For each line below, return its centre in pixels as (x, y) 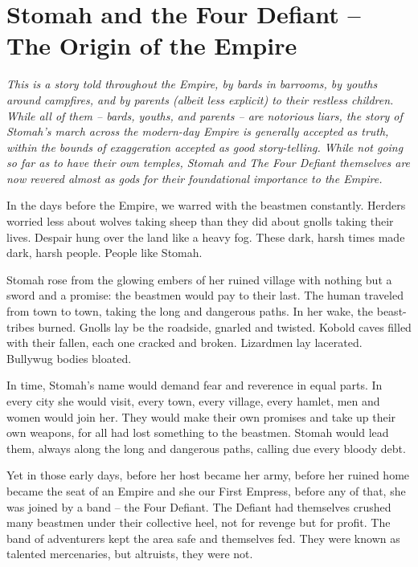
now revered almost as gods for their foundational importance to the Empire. (195, 178)
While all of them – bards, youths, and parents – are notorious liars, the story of (205, 115)
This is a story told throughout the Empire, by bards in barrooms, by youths (192, 84)
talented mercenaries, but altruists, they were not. (130, 554)
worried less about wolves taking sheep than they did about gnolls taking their (200, 221)
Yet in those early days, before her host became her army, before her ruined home (208, 475)
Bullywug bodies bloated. (69, 358)
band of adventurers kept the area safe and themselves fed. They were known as (203, 538)
